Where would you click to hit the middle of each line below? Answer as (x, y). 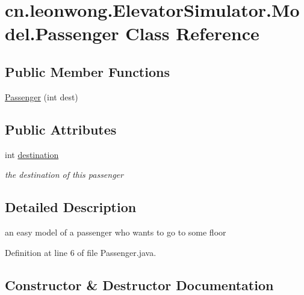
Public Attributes (61, 129)
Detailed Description (71, 207)
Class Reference (192, 33)
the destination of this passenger (64, 175)
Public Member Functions (87, 71)
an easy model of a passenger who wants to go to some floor (116, 232)
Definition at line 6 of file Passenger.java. (81, 252)
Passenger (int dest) (42, 96)
